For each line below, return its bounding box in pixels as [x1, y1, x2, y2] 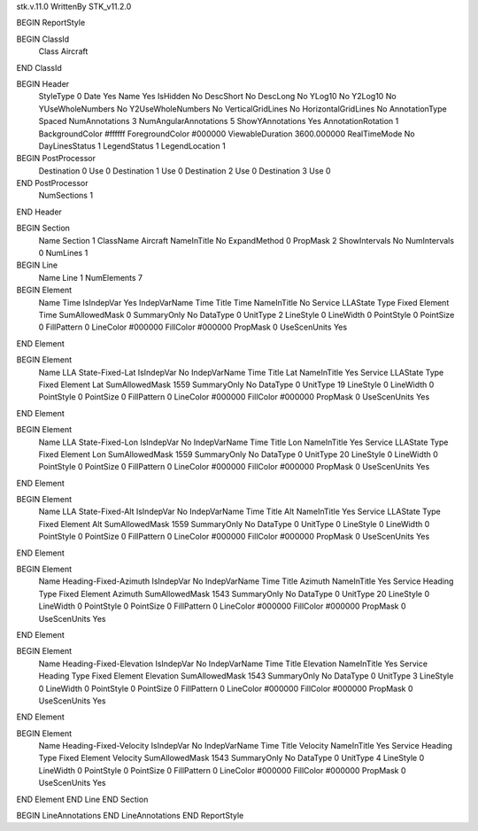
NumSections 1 [38, 190, 93, 201]
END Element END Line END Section [16, 794, 149, 804]
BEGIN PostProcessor [16, 153, 96, 164]
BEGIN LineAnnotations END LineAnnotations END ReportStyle [16, 811, 244, 821]
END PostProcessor [16, 178, 89, 189]
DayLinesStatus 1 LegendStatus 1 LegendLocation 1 [38, 140, 226, 151]
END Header [16, 206, 62, 217]
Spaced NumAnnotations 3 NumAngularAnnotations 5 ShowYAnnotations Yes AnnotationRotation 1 [38, 116, 399, 127]
